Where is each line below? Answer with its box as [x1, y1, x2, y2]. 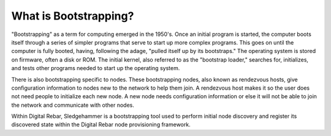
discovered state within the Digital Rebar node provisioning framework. [11, 121, 191, 128]
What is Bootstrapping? [11, 9, 134, 23]
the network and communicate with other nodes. [11, 101, 135, 109]
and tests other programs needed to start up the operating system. [11, 65, 180, 72]
